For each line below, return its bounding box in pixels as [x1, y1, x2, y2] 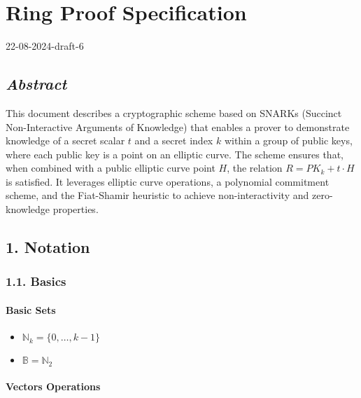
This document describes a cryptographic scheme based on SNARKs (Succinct [6, 105, 342, 120]
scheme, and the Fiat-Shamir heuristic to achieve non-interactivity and [6, 188, 309, 203]
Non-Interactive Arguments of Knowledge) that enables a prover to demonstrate [6, 119, 350, 134]
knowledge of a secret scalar [6, 133, 125, 148]
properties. [52, 202, 99, 217]
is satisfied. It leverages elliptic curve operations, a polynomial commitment [6, 174, 330, 188]
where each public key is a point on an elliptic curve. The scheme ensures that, [6, 146, 344, 161]
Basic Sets [6, 302, 56, 317]
